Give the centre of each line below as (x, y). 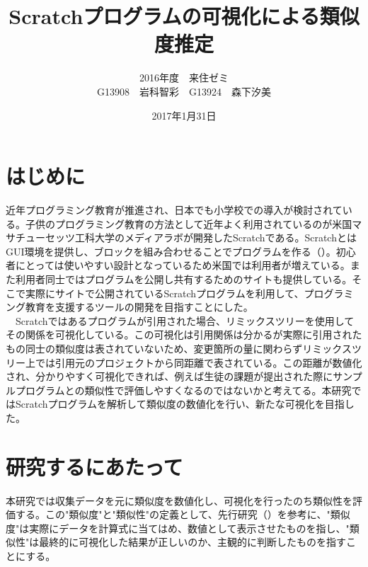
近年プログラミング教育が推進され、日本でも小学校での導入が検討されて (174, 210)
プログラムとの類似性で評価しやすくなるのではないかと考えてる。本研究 (183, 390)
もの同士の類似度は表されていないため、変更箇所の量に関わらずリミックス (179, 348)
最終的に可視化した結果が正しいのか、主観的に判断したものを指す (192, 542)
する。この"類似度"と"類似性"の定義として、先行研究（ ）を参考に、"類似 (183, 514)
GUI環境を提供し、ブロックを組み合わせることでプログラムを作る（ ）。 (171, 251)
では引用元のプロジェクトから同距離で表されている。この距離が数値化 (199, 362)
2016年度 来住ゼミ (184, 78)
